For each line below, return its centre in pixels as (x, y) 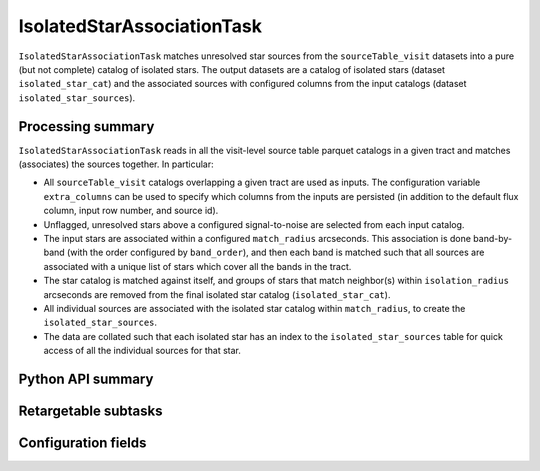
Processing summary (86, 126)
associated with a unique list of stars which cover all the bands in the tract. (197, 266)
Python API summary (86, 378)
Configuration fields (82, 442)
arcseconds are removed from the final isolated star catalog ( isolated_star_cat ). (217, 294)
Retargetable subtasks (91, 410)
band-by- (493, 238)
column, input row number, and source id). (131, 211)
